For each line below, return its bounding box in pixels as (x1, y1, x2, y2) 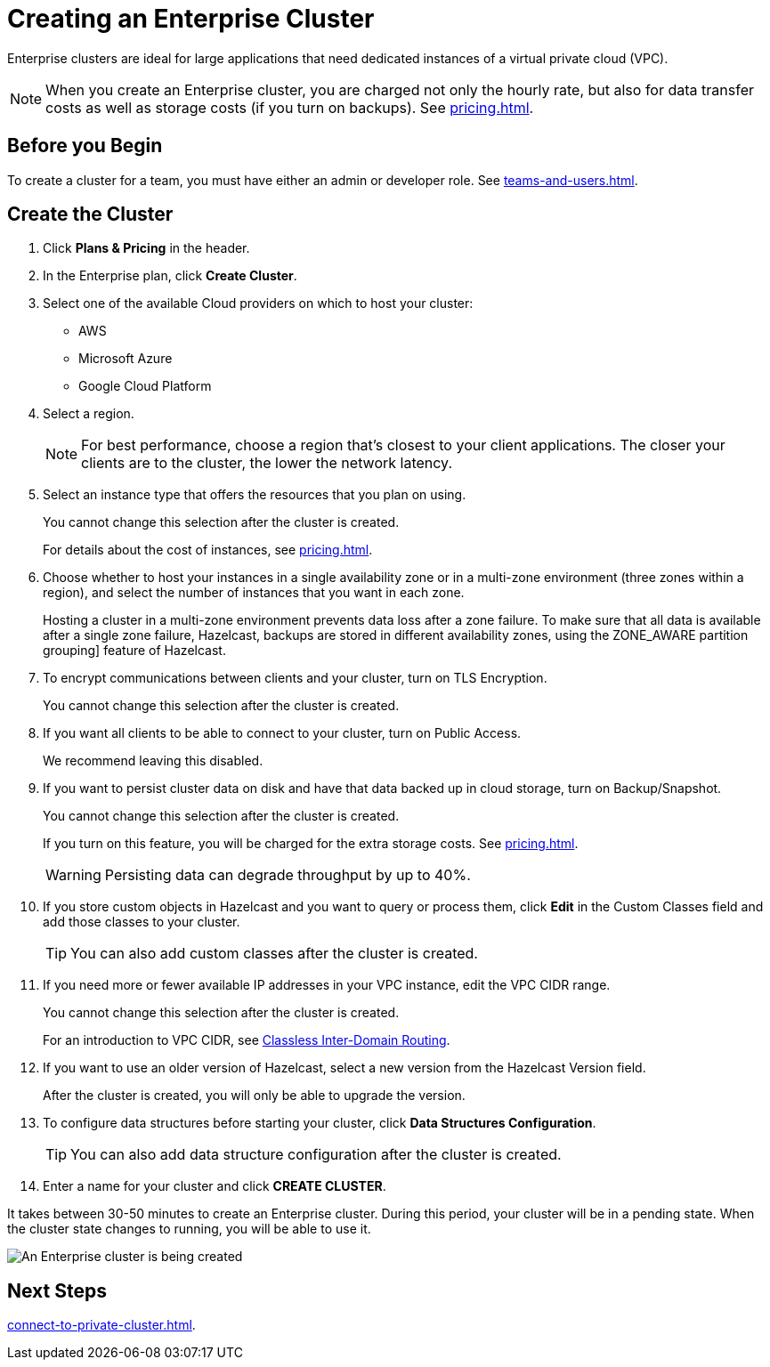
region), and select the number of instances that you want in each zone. (43, 585, 465, 601)
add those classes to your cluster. (43, 914, 240, 930)
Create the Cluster (7, 203, 174, 226)
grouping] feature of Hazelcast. (43, 643, 226, 659)
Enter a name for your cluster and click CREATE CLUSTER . (43, 1178, 386, 1194)
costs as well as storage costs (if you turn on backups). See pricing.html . (45, 98, 534, 117)
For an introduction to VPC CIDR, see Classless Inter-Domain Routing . (43, 1032, 450, 1048)
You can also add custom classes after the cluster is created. (70, 944, 478, 963)
